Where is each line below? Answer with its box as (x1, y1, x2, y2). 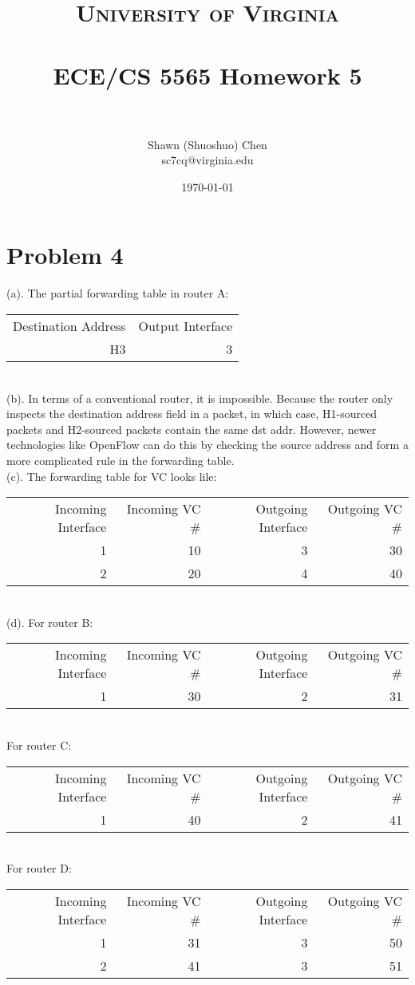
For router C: (6, 736, 72, 753)
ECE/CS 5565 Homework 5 (53, 58, 362, 91)
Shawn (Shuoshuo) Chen (148, 136, 267, 152)
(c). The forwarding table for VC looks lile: (6, 467, 217, 484)
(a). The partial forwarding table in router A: (6, 285, 229, 301)
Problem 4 (6, 238, 124, 271)
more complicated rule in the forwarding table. (6, 451, 235, 468)
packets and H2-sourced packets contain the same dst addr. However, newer (6, 420, 377, 437)
